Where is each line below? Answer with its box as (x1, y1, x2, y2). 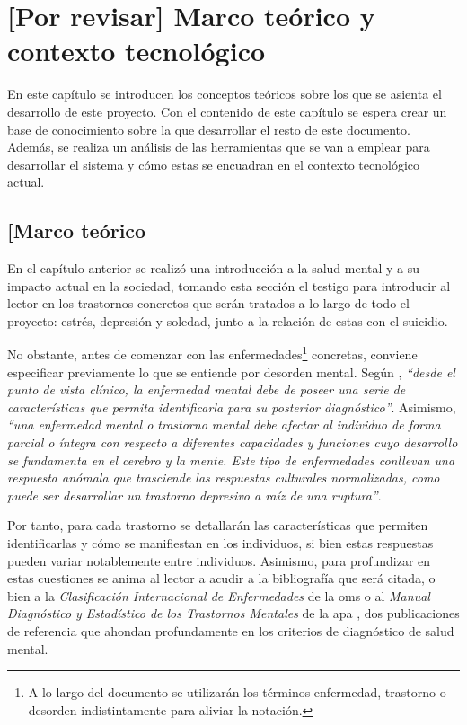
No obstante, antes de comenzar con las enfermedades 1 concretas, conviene (7, 342, 418, 364)
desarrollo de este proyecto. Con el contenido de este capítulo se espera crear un (7, 102, 447, 120)
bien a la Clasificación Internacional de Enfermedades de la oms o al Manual (7, 586, 430, 605)
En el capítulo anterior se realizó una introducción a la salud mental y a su (7, 259, 420, 278)
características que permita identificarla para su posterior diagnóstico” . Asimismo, (7, 397, 456, 416)
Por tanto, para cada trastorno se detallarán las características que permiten (7, 516, 428, 535)
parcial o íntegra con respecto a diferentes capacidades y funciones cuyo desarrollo (7, 433, 458, 452)
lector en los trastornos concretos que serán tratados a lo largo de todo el (7, 294, 410, 313)
